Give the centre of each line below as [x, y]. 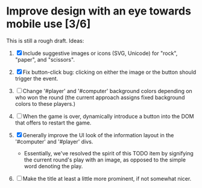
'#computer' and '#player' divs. [54, 141]
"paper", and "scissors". [45, 59]
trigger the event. [36, 78]
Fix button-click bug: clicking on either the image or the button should [109, 72]
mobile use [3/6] [49, 24]
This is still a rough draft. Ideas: [45, 41]
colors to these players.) [45, 103]
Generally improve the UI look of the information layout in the [98, 135]
